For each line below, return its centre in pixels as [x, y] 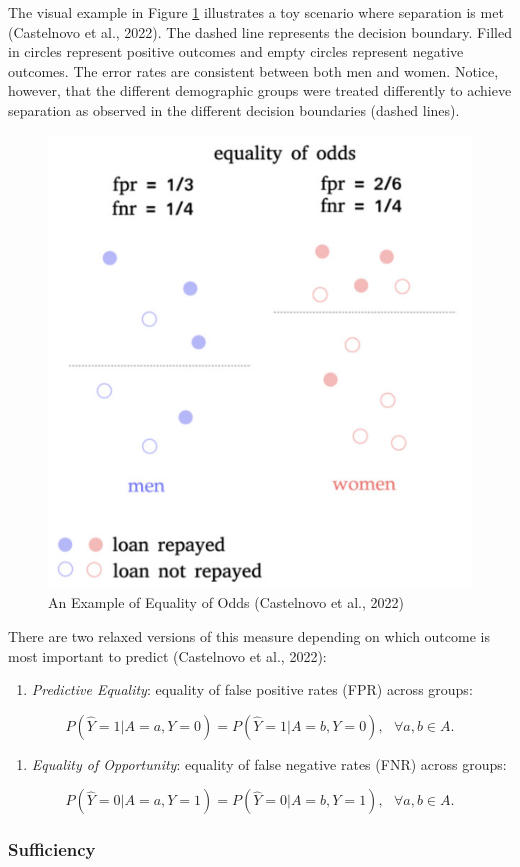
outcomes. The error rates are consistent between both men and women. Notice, [253, 70]
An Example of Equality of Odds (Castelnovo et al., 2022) [226, 602]
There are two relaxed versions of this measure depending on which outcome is [249, 635]
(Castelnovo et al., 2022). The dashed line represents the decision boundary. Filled [260, 31]
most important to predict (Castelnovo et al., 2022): [167, 655]
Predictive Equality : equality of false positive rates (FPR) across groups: [252, 689]
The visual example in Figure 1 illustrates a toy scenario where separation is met [256, 12]
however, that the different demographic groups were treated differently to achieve [260, 90]
